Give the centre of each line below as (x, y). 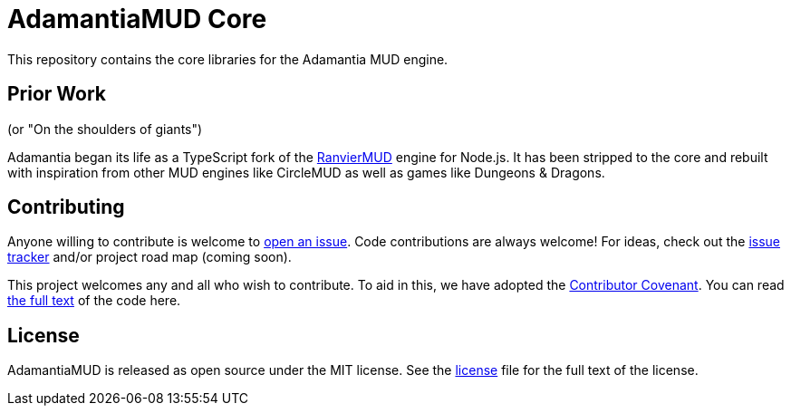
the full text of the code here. (94, 301)
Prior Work (57, 94)
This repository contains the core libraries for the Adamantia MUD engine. (228, 59)
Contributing (66, 207)
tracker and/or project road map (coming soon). (150, 257)
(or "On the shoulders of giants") (105, 129)
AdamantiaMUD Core (137, 19)
